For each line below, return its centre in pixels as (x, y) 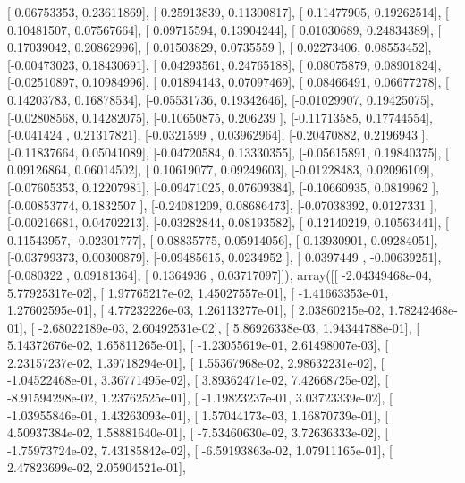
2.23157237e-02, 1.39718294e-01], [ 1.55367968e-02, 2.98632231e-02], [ (196, 362)
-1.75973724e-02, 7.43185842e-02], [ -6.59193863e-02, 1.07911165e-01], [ (200, 449)
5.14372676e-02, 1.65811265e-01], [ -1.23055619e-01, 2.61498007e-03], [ (198, 345)
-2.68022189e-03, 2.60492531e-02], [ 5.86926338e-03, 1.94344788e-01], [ (229, 327)
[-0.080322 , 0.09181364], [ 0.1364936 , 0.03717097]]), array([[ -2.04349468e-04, (220, 274)
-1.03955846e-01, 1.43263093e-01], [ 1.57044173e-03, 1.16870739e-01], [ (198, 415)
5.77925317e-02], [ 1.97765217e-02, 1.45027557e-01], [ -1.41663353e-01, (198, 292)
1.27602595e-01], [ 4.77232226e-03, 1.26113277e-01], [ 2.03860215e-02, (196, 310)
